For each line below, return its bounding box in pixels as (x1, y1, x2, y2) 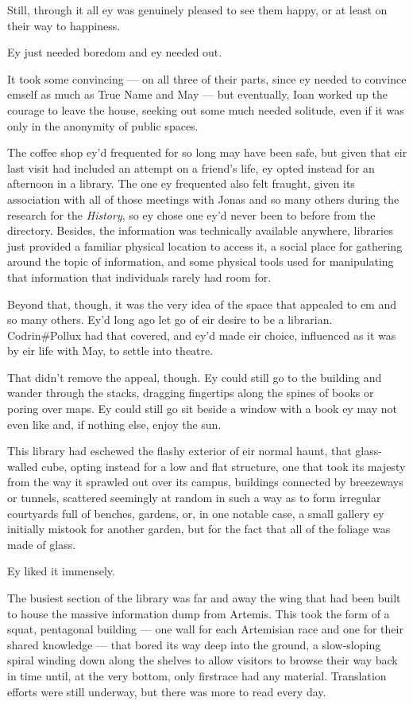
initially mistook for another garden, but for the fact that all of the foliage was (7, 520, 391, 537)
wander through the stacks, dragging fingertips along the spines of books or (7, 384, 374, 401)
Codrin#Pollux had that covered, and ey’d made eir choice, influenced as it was (7, 326, 396, 343)
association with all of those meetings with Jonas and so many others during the (7, 190, 399, 207)
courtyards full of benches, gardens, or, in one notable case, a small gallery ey (7, 504, 384, 521)
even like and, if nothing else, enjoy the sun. (7, 415, 222, 432)
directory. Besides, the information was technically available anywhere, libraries (7, 222, 393, 239)
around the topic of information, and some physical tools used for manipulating (7, 253, 394, 270)
